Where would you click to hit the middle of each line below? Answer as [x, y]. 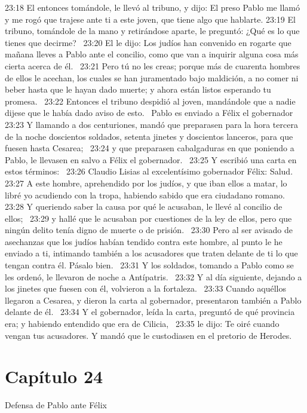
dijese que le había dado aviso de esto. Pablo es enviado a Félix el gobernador [149, 113]
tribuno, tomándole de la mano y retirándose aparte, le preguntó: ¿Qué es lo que [152, 31]
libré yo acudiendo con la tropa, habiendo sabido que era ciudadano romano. [145, 195]
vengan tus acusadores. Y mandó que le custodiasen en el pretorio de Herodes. [148, 335]
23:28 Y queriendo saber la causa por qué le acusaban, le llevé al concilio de [144, 206]
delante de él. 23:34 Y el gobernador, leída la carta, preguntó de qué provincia [150, 312]
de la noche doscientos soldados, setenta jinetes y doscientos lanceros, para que [149, 136]
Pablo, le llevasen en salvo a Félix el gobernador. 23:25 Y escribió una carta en [151, 159]
